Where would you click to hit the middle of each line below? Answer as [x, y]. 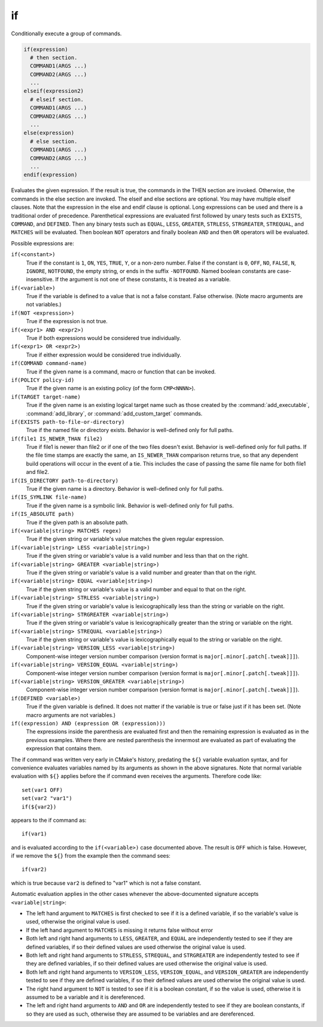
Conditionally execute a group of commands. [66, 34]
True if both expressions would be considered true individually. [103, 338]
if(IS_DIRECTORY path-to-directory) [65, 481]
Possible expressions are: [43, 243]
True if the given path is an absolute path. [77, 522]
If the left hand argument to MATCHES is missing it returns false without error [120, 930]
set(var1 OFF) [42, 790]
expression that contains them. [64, 749]
